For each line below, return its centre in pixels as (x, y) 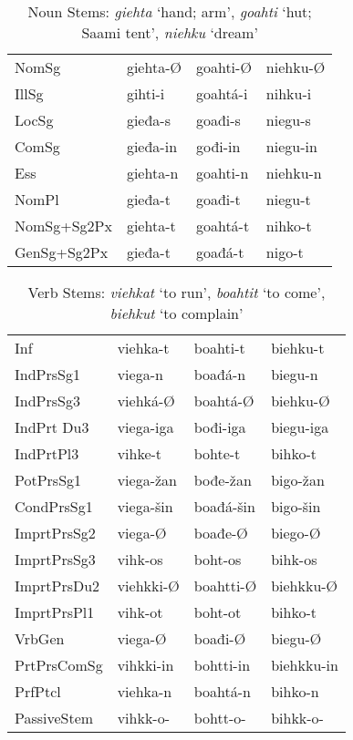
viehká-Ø (146, 401)
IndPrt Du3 (52, 427)
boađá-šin (224, 506)
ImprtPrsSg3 (55, 559)
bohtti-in (222, 665)
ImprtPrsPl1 (55, 612)
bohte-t (217, 453)
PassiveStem (54, 718)
